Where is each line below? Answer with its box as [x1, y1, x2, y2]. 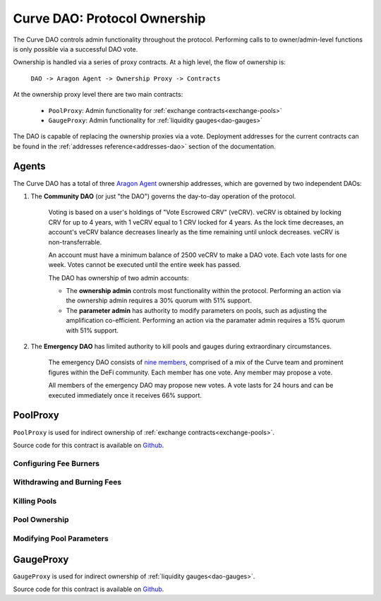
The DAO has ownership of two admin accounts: [48, 273, 190, 282]
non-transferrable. [48, 237, 102, 246]
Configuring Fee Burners [13, 458, 100, 468]
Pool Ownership [13, 515, 70, 525]
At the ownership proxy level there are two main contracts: [13, 90, 183, 99]
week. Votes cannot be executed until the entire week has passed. [48, 261, 241, 269]
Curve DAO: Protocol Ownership [13, 11, 206, 26]
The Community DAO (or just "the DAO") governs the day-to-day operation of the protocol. [30, 191, 296, 201]
